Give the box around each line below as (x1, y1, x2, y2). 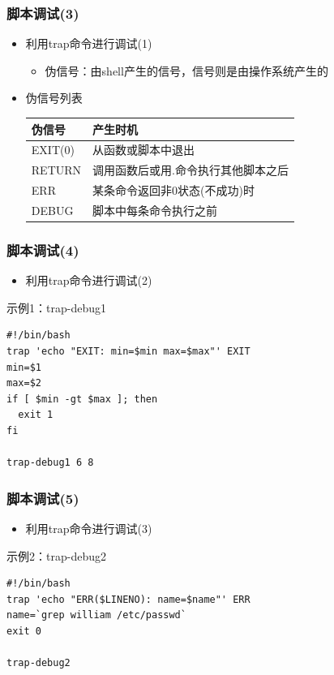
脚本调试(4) (6, 239, 79, 260)
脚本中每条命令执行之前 (92, 201, 218, 218)
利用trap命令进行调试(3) (25, 519, 152, 536)
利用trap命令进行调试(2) (25, 272, 152, 289)
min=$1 (6, 361, 41, 373)
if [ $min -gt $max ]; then (6, 393, 158, 405)
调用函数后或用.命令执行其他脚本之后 (92, 161, 289, 178)
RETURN (31, 161, 82, 178)
